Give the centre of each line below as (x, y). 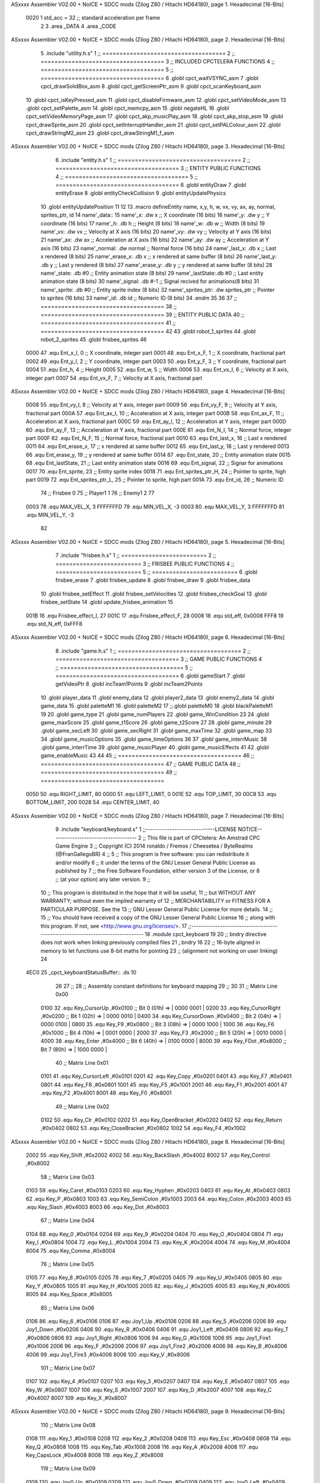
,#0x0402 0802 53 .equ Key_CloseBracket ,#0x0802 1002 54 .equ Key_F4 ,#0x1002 (143, 1128)
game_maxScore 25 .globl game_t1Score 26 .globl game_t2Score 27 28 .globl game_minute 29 (156, 722)
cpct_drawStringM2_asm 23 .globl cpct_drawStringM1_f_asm (100, 133)
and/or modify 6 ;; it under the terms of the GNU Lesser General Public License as (156, 863)
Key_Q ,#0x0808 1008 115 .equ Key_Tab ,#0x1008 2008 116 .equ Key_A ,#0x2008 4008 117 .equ (142, 1447)
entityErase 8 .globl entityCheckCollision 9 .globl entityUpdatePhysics (141, 193)
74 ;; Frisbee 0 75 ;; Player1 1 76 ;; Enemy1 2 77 (97, 493)
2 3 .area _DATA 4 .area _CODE (79, 26)
